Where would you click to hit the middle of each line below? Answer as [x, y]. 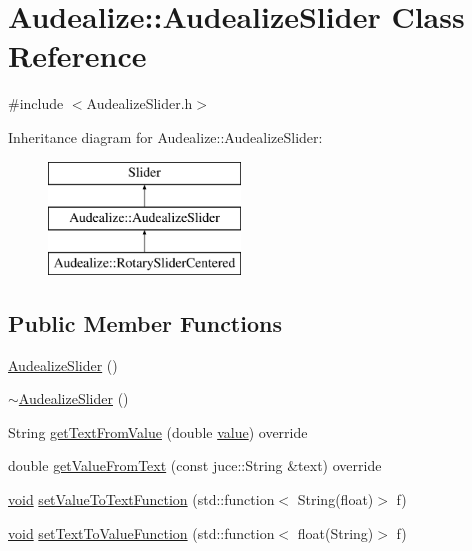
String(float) [335, 499]
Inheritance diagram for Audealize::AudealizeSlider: [165, 136]
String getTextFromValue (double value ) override [158, 431]
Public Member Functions [145, 322]
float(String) [335, 532]
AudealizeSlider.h [139, 103]
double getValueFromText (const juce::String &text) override [195, 465]
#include [36, 103]
